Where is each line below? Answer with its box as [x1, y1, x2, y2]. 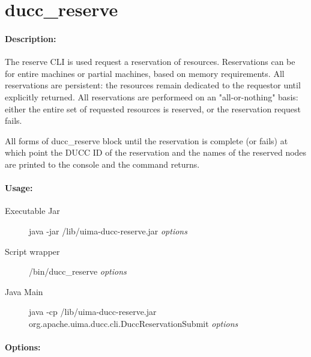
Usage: [5, 182, 33, 194]
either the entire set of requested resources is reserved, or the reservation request [5, 102, 301, 115]
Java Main [5, 285, 43, 297]
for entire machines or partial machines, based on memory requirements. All [5, 67, 285, 79]
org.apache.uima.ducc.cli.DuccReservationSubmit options [29, 317, 238, 329]
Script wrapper [5, 245, 60, 257]
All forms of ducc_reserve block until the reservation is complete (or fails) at [5, 134, 288, 147]
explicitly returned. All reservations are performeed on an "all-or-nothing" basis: [5, 90, 298, 103]
